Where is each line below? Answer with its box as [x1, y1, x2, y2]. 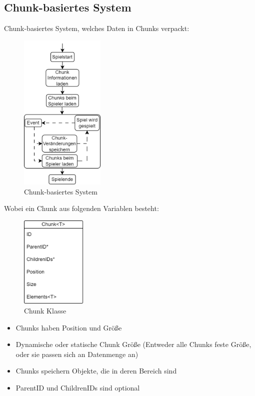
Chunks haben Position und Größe [15, 322, 122, 332]
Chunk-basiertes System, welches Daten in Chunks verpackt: [4, 23, 189, 33]
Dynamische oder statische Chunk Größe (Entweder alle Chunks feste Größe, [15, 339, 251, 349]
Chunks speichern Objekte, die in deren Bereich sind [15, 365, 177, 376]
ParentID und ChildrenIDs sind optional [15, 382, 140, 392]
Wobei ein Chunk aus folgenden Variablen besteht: [4, 203, 159, 213]
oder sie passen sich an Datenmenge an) [15, 348, 138, 359]
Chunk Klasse [24, 305, 66, 315]
